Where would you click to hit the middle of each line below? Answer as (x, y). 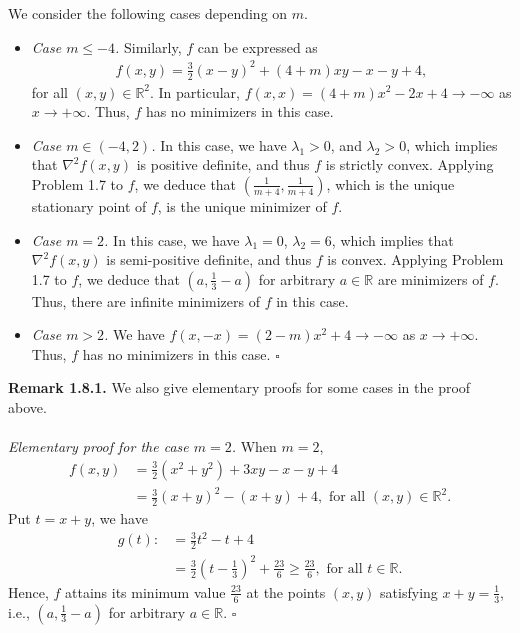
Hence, (28, 591)
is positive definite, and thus (223, 164)
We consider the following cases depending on (148, 13)
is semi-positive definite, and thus (209, 259)
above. (27, 407)
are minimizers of (430, 278)
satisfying (409, 591)
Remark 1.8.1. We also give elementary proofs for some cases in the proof (239, 387)
